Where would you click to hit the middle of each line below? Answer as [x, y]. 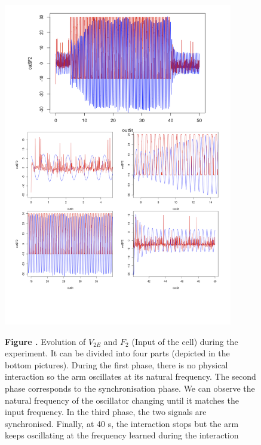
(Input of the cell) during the [185, 341]
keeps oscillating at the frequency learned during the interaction [122, 435]
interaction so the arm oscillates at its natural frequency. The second [130, 376]
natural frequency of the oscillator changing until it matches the [122, 400]
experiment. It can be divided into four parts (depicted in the [117, 353]
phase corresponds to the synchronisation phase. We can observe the [130, 388]
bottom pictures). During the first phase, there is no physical [116, 364]
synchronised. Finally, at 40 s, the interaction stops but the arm [122, 423]
